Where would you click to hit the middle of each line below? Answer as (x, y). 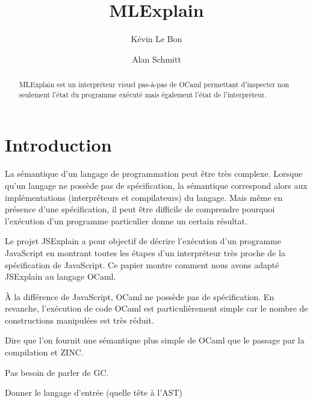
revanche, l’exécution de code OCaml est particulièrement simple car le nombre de (156, 308)
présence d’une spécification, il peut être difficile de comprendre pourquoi (140, 209)
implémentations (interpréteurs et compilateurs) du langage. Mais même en (144, 197)
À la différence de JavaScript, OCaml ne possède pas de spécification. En (140, 296)
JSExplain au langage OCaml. (60, 276)
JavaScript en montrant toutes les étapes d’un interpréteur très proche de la (145, 252)
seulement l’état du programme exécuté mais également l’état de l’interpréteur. (143, 94)
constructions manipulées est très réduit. (79, 320)
